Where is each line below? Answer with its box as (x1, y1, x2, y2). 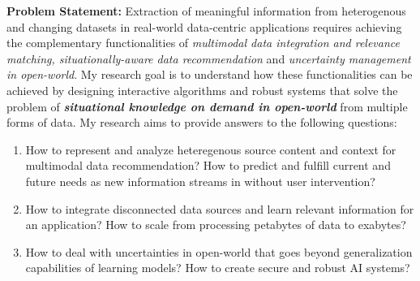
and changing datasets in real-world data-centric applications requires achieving (6, 18, 402, 35)
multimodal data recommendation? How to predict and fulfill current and (25, 157, 391, 174)
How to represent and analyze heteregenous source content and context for (25, 140, 396, 158)
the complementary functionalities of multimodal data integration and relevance (6, 34, 400, 51)
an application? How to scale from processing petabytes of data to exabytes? (25, 216, 406, 233)
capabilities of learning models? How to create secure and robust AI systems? (25, 259, 410, 276)
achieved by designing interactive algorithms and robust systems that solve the (6, 81, 398, 98)
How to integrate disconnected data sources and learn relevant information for (25, 200, 414, 217)
